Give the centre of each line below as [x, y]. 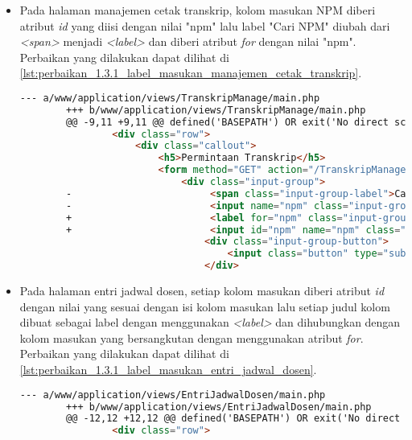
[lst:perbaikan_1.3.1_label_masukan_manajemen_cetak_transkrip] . [191, 73]
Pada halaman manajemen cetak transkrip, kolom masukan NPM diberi [198, 10]
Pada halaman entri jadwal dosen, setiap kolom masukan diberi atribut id [202, 291]
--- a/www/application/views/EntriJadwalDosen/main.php [173, 395]
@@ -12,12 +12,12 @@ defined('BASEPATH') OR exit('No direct [233, 419]
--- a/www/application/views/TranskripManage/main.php [170, 98]
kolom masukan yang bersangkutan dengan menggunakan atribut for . [192, 337]
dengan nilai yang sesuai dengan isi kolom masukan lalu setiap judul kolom [205, 306]
